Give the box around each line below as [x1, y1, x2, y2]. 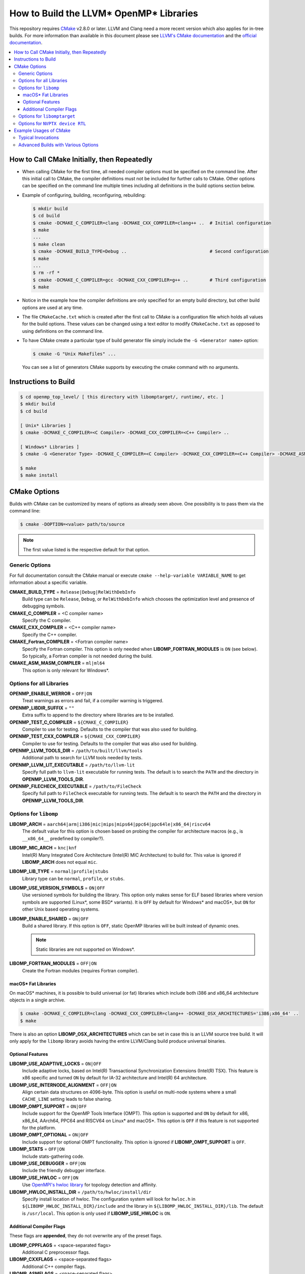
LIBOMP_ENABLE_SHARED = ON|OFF [9, 915, 89, 922]
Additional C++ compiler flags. [22, 1263, 86, 1269]
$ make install [20, 472, 58, 479]
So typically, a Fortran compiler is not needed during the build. [22, 653, 153, 659]
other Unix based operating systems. [22, 906, 100, 912]
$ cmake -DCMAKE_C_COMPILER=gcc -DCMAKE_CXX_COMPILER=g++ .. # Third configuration [33, 277, 266, 283]
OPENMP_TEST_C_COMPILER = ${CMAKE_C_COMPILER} [9, 719, 129, 725]
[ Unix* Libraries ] [20, 422, 71, 428]
